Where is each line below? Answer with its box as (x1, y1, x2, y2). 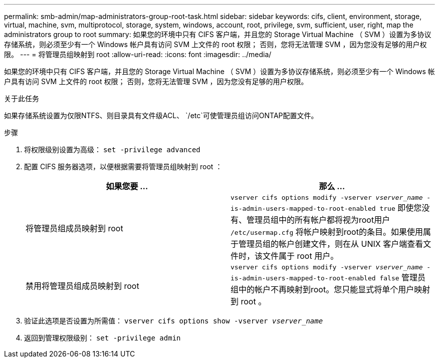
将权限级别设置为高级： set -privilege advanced (24, 145, 200, 154)
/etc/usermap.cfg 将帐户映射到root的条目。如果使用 (231, 227, 423, 237)
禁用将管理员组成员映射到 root (26, 280, 139, 291)
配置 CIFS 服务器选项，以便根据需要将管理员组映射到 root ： (24, 162, 223, 171)
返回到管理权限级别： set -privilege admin (24, 333, 181, 342)
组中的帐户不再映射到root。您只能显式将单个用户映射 (231, 284, 430, 294)
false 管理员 (379, 272, 426, 282)
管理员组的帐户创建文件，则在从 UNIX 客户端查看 (239, 239, 423, 249)
